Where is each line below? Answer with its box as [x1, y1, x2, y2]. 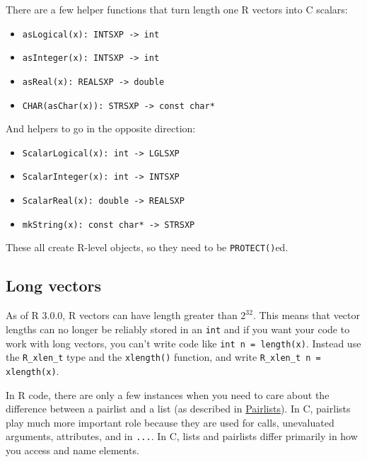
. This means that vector [252, 308, 360, 323]
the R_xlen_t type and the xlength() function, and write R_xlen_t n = [6, 350, 321, 364]
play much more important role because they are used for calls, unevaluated [6, 415, 334, 429]
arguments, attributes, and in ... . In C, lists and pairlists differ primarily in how [6, 429, 358, 444]
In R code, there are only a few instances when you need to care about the [6, 387, 330, 402]
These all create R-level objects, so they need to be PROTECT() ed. [6, 240, 289, 255]
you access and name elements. [6, 442, 139, 457]
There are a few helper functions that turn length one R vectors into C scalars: [6, 2, 348, 16]
